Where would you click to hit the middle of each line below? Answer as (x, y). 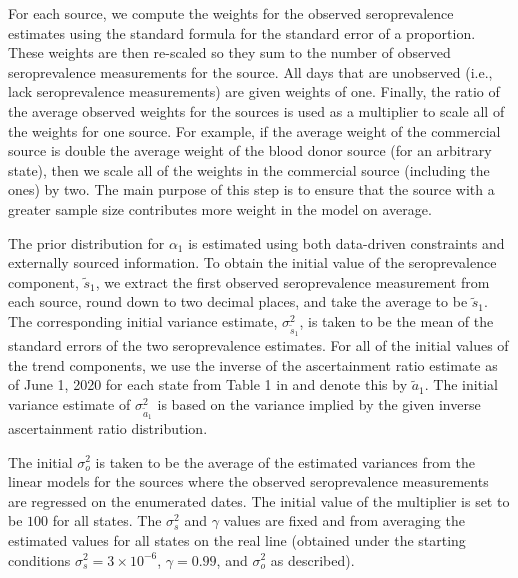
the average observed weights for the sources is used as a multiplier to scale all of (256, 110)
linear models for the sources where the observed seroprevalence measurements (248, 481)
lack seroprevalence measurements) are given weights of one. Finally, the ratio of (254, 91)
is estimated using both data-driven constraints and (346, 242)
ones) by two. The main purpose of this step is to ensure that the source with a (251, 189)
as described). (312, 559)
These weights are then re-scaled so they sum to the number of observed (229, 52)
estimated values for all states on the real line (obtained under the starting (237, 539)
